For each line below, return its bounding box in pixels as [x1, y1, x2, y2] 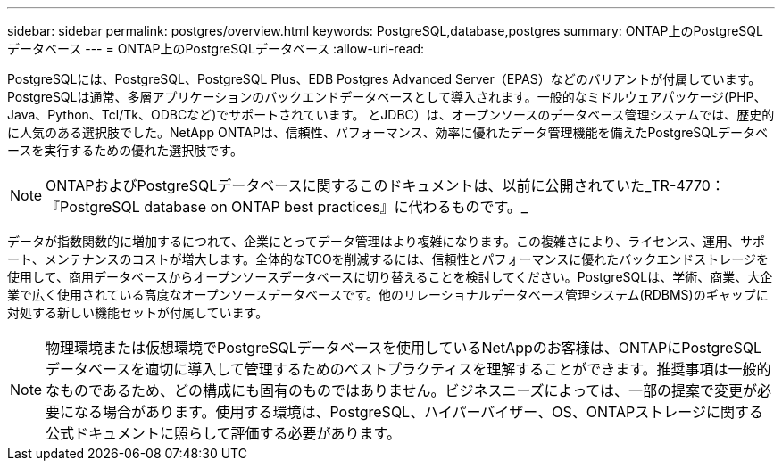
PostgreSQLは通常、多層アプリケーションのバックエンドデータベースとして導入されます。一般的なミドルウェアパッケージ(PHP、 [7, 89, 767, 104]
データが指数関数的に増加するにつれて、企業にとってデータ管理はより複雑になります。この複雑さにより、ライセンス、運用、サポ [7, 234, 765, 249]
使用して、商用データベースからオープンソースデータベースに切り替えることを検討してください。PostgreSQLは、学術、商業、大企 [7, 269, 773, 284]
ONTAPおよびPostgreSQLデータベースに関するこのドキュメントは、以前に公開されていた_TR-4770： [46, 177, 725, 194]
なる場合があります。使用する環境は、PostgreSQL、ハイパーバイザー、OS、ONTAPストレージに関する [74, 403, 763, 421]
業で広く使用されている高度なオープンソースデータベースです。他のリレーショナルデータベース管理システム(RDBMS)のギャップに [7, 287, 769, 302]
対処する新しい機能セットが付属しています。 [7, 305, 269, 320]
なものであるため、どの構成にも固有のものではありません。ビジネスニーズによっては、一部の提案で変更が [46, 382, 758, 399]
